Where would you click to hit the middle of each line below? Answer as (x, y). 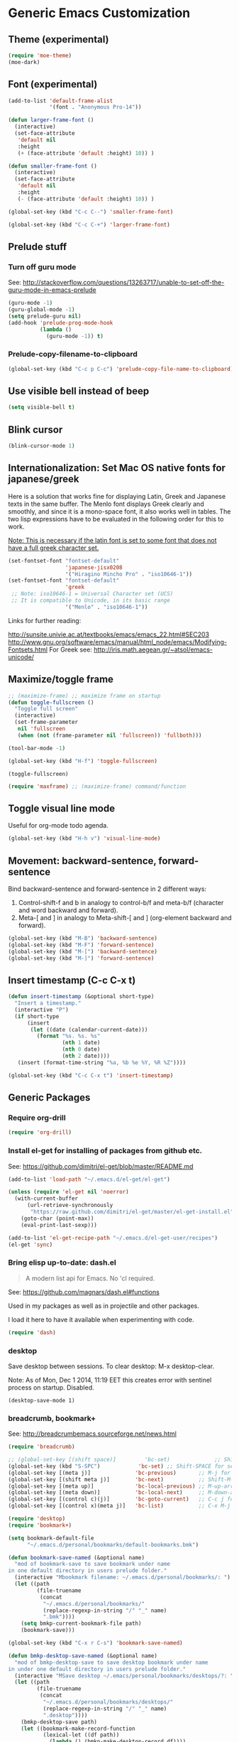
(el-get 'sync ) (30, 1245)
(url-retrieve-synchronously (70, 1206)
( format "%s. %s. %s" (68, 1036)
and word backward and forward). (68, 910)
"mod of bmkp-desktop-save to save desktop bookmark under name (111, 1662)
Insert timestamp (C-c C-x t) (72, 980)
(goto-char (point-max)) (57, 1218)
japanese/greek (44, 479)
